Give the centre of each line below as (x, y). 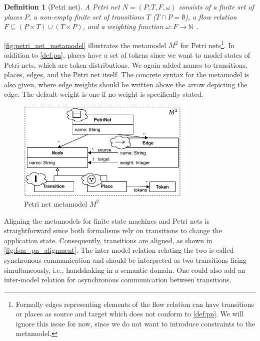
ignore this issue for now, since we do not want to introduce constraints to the (135, 323)
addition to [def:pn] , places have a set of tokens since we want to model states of (127, 55)
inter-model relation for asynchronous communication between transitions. (118, 280)
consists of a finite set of (216, 7)
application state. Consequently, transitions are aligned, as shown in (108, 240)
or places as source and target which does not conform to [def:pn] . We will (129, 314)
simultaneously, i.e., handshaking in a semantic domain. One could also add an (125, 270)
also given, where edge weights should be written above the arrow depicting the (126, 84)
